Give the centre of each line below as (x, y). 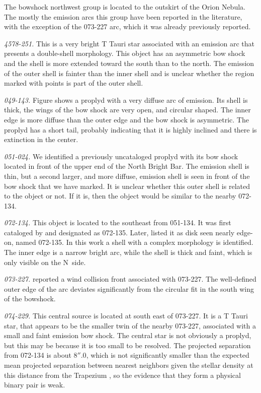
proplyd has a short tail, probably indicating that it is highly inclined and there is (130, 129)
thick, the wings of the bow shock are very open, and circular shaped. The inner (127, 110)
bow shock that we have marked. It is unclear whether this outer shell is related (127, 186)
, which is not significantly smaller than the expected (168, 355)
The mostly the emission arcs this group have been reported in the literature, (123, 16)
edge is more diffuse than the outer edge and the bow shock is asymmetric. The (126, 119)
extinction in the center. (41, 139)
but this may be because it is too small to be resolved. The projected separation (127, 345)
